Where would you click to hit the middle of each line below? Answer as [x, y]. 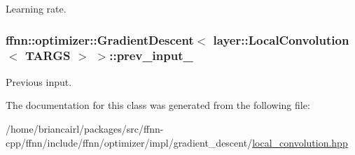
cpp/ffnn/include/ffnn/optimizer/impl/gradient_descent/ [129, 142]
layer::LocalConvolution [281, 39]
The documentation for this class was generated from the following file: [158, 105]
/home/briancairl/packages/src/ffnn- [85, 128]
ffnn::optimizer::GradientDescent [100, 39]
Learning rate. [36, 8]
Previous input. [39, 81]
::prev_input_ [151, 56]
